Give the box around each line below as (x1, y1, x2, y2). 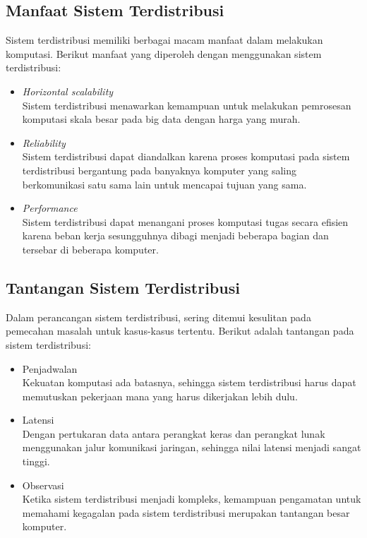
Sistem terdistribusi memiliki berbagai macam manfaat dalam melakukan (6, 32, 323, 47)
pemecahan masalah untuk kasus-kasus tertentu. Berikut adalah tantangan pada (6, 323, 354, 338)
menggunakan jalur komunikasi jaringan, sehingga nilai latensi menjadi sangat (22, 440, 361, 455)
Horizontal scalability (22, 83, 114, 98)
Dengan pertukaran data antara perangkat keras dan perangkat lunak (22, 426, 325, 441)
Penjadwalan (22, 361, 78, 376)
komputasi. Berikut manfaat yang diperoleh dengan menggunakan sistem (6, 46, 322, 61)
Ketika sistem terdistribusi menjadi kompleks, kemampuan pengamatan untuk (22, 491, 361, 506)
